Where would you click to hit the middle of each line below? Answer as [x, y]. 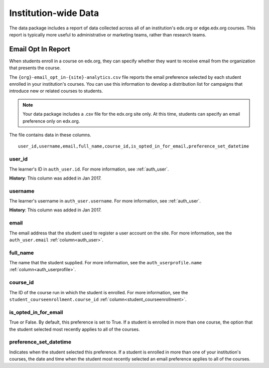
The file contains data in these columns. [50, 135]
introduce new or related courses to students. [56, 91]
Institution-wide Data [54, 13]
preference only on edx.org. [51, 121]
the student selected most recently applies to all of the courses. [75, 329]
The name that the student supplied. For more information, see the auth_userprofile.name [105, 263]
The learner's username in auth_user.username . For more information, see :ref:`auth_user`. [105, 201]
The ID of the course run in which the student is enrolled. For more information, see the [99, 292]
